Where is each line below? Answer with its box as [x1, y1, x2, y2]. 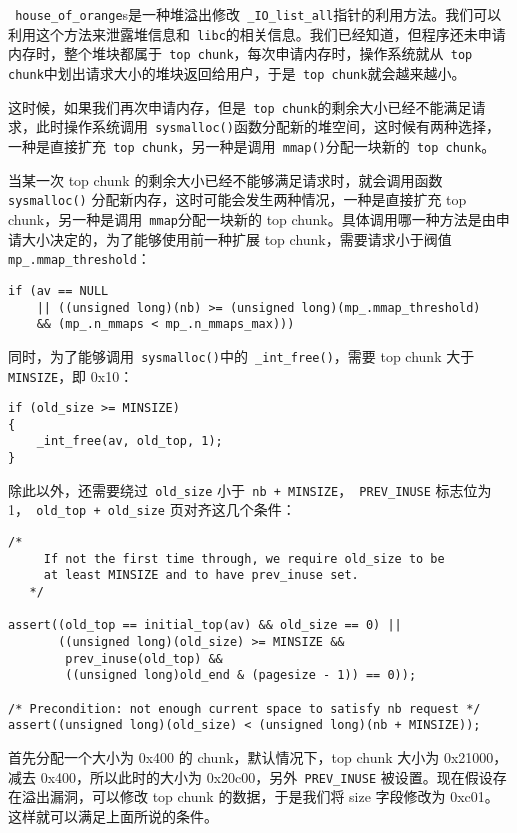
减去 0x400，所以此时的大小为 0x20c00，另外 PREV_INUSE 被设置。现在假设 [8, 766, 493, 787]
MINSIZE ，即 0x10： [8, 365, 134, 386]
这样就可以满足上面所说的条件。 [8, 805, 218, 826]
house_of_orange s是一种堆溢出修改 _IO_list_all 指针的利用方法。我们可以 [15, 4, 502, 24]
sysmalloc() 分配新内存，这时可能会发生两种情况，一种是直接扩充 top [8, 189, 467, 210]
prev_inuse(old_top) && [65, 651, 223, 666]
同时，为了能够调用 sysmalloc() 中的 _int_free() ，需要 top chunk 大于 [8, 345, 475, 366]
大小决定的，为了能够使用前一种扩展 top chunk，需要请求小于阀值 [21, 228, 452, 249]
